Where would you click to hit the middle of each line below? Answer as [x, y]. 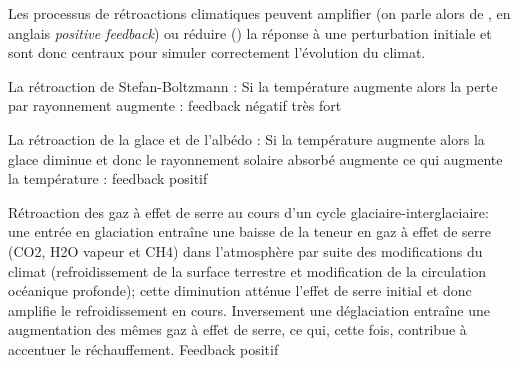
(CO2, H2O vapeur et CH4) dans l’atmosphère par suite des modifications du [245, 250]
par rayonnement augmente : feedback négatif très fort [175, 105]
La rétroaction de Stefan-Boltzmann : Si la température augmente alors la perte [253, 85]
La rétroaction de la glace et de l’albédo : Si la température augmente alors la [246, 138]
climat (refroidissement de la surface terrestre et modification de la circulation [247, 270]
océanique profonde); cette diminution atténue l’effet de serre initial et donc [240, 290]
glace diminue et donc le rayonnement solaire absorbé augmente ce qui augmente [255, 158]
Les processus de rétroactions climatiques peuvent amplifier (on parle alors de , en [259, 13]
